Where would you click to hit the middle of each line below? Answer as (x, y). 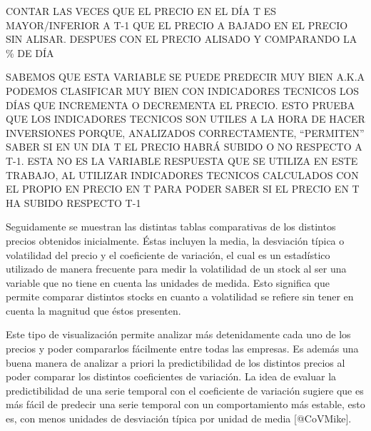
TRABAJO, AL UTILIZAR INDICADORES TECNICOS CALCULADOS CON (182, 174)
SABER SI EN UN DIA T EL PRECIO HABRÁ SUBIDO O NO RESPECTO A (184, 147)
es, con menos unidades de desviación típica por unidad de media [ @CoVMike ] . (179, 419)
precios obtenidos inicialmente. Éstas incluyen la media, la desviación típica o (175, 240)
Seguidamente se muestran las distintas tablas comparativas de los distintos (171, 227)
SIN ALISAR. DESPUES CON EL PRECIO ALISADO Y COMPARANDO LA (182, 39)
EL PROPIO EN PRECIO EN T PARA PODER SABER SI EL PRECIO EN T (183, 189)
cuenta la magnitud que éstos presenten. (93, 310)
